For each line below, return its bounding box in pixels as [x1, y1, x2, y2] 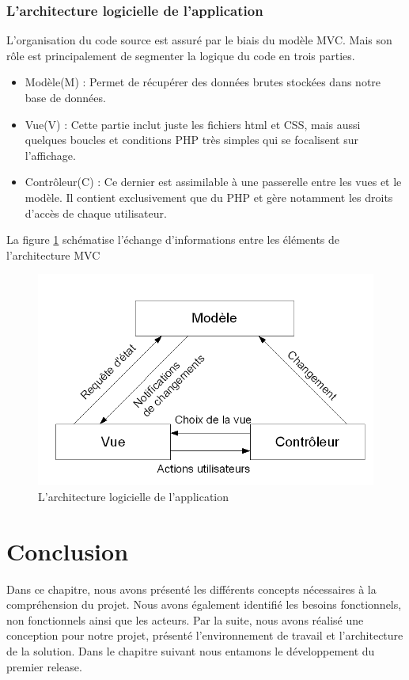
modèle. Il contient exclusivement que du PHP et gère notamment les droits [25, 188, 393, 205]
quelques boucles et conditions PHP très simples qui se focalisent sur [25, 131, 358, 148]
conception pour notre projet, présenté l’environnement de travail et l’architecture [6, 627, 403, 644]
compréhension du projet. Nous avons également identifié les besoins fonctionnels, [6, 596, 402, 613]
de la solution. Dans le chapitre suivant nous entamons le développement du [6, 642, 375, 659]
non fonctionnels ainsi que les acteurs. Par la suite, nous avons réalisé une [6, 611, 364, 628]
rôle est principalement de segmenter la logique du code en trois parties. [6, 47, 355, 63]
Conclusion [6, 534, 129, 567]
